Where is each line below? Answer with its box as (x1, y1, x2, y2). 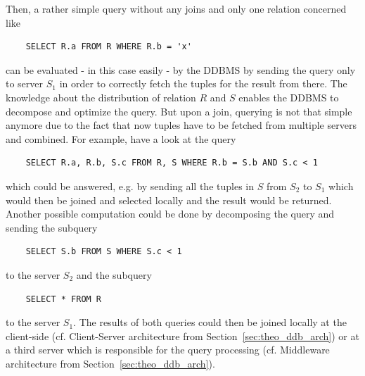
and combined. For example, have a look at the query (6, 131, 236, 146)
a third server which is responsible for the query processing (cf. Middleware (6, 342, 330, 357)
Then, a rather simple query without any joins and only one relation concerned (6, 1, 347, 15)
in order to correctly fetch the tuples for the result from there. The (59, 76, 347, 91)
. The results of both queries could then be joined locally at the (73, 315, 347, 330)
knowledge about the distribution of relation (6, 89, 196, 104)
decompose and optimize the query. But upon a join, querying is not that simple (6, 104, 352, 118)
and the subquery (76, 267, 152, 282)
